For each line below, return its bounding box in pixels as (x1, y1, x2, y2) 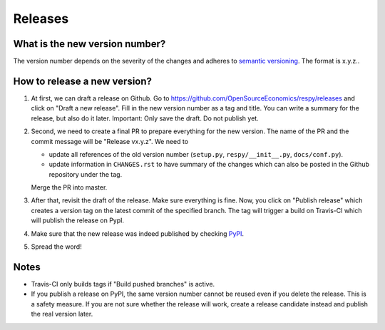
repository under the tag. (48, 170, 123, 178)
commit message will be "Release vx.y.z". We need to (31, 137, 189, 145)
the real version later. (31, 310, 93, 319)
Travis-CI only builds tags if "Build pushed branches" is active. (31, 279, 215, 288)
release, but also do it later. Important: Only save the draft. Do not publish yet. (31, 114, 260, 123)
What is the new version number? (13, 38, 166, 50)
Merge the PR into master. (31, 183, 108, 192)
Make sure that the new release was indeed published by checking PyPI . (31, 229, 245, 238)
